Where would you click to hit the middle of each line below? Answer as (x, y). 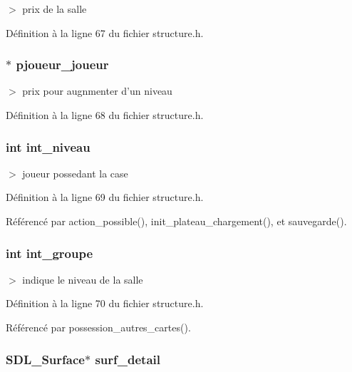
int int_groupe (50, 253)
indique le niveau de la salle (83, 279)
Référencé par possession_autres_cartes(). (98, 327)
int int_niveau (48, 146)
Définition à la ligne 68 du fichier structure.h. (105, 115)
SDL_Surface (45, 359)
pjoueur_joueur (62, 64)
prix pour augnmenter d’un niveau (97, 91)
